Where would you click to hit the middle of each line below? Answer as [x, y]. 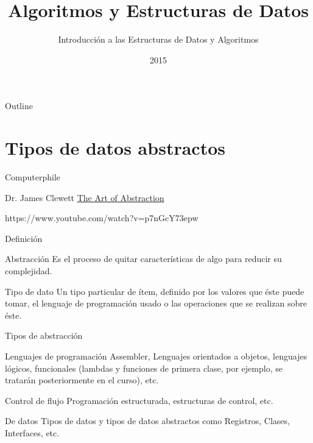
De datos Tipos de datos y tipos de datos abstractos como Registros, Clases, [147, 421]
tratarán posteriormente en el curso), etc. [82, 380]
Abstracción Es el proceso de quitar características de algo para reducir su [143, 259]
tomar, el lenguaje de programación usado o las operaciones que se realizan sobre [156, 303]
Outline [19, 106]
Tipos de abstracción [44, 335]
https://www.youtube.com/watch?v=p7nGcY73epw [102, 218]
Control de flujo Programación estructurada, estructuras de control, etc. [139, 400]
